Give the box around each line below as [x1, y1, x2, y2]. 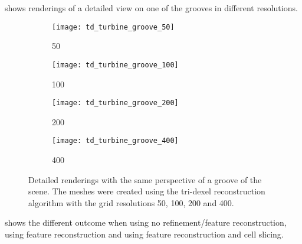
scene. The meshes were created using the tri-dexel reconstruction [28, 185, 265, 197]
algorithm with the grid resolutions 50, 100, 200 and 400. [28, 196, 234, 209]
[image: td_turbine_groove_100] [52, 60, 179, 69]
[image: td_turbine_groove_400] [52, 136, 179, 145]
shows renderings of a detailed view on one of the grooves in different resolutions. [5, 2, 298, 14]
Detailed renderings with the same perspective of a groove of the [28, 173, 262, 186]
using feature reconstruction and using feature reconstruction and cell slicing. [5, 227, 284, 240]
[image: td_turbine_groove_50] [52, 22, 175, 31]
